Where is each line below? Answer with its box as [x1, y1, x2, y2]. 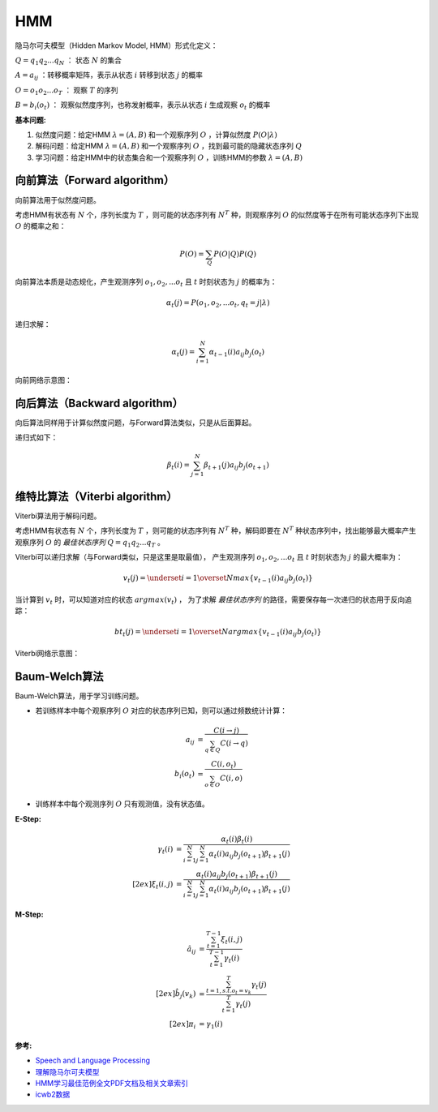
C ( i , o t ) [211, 759, 237, 771]
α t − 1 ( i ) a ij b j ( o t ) [208, 347, 265, 359]
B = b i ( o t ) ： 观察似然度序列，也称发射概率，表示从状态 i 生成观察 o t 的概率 [15, 100, 271, 111]
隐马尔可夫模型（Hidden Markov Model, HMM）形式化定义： [15, 41, 218, 50]
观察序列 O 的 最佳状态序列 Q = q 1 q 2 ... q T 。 [15, 537, 165, 549]
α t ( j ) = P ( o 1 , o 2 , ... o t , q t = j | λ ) [166, 298, 270, 310]
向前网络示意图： [15, 375, 72, 384]
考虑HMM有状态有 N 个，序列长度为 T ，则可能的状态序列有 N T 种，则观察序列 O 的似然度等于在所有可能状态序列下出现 [15, 209, 419, 219]
